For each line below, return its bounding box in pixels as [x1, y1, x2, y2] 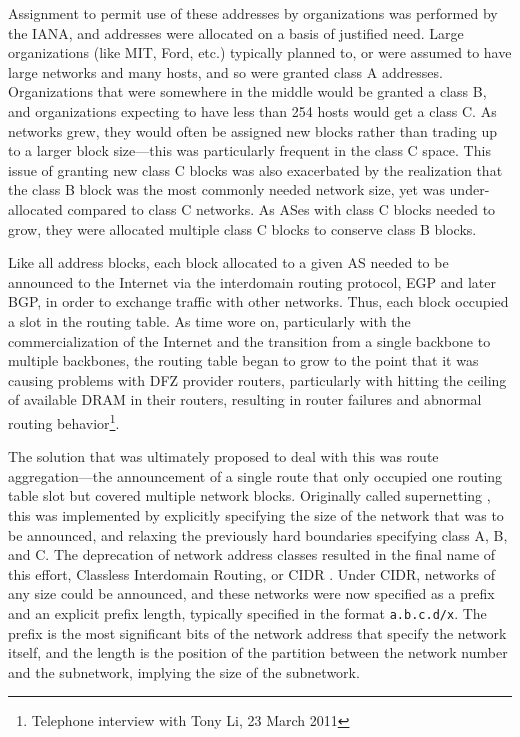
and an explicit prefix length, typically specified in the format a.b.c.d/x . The [8, 602, 487, 623]
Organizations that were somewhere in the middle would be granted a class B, [8, 81, 487, 102]
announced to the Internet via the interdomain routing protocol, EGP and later [8, 271, 497, 292]
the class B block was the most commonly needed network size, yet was [8, 179, 445, 200]
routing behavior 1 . [8, 409, 120, 433]
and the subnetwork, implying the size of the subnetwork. [8, 661, 360, 682]
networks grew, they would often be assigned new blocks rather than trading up [8, 120, 497, 141]
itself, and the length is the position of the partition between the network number [8, 642, 508, 663]
